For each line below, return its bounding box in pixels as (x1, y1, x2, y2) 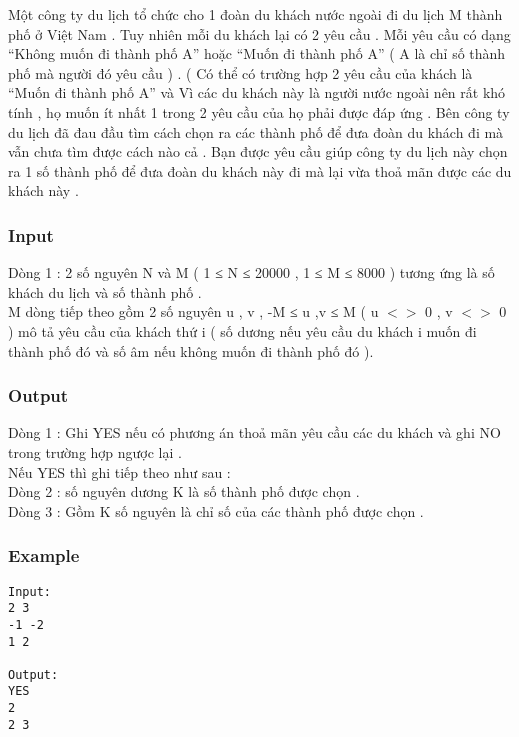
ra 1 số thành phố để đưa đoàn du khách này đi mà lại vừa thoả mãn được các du (8, 160, 512, 181)
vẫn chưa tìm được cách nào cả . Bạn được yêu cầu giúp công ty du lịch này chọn (8, 141, 508, 162)
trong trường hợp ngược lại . (8, 441, 182, 462)
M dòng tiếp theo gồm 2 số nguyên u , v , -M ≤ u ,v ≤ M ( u (8, 301, 379, 322)
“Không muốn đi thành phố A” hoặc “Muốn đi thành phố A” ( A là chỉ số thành (8, 43, 506, 64)
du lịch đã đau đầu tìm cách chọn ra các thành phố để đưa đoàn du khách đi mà (8, 121, 504, 142)
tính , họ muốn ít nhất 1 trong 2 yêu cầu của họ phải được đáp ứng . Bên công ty (8, 101, 510, 122)
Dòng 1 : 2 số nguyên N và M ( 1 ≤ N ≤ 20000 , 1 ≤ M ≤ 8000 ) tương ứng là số (8, 262, 495, 283)
